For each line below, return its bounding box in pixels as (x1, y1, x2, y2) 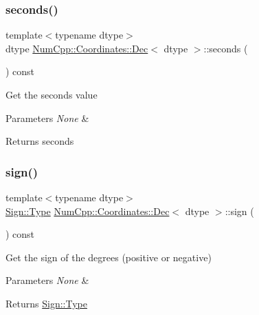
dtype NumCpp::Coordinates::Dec (5, 41, 148, 55)
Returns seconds (5, 134, 74, 148)
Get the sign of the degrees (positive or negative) (5, 250, 212, 264)
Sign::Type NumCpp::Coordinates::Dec (5, 203, 170, 218)
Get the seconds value (5, 88, 98, 101)
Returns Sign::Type (5, 296, 87, 310)
